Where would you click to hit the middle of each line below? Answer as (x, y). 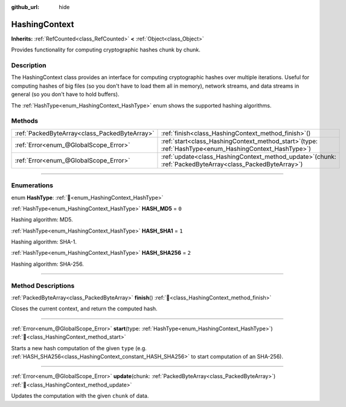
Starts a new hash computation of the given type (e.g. (79, 348)
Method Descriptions (43, 286)
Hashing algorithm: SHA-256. (47, 264)
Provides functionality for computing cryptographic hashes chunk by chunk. (106, 50)
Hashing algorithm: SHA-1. (44, 242)
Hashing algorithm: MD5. (42, 220)
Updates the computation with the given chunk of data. (80, 396)
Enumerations (32, 185)
